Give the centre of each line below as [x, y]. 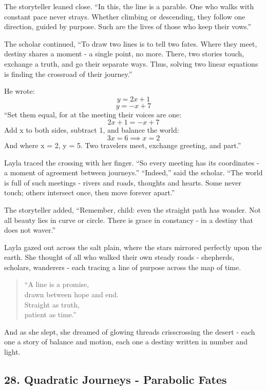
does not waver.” [30, 230]
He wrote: [20, 91]
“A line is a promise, [57, 284]
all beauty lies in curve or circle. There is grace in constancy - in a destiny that [129, 220]
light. [12, 352]
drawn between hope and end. [72, 294]
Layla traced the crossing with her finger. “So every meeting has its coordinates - [132, 162]
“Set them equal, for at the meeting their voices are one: [93, 114]
